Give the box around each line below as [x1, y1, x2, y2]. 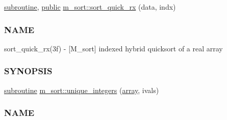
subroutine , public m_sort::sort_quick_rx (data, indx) [4, 2, 176, 12]
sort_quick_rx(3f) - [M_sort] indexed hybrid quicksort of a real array [4, 43, 223, 53]
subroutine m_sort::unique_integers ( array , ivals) [4, 84, 159, 95]
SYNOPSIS [4, 65, 53, 77]
